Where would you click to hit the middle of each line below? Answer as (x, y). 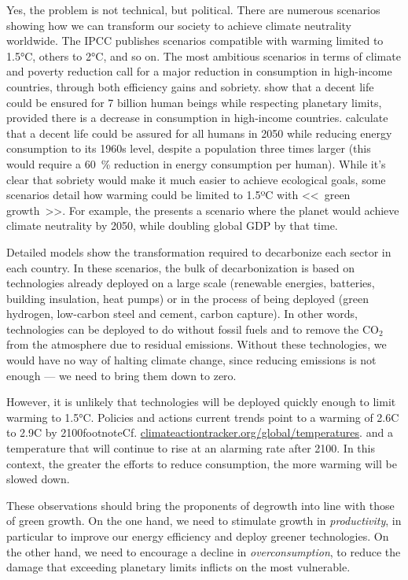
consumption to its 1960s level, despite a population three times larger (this (189, 148)
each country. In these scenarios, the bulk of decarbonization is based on (181, 267)
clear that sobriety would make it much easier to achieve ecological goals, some (196, 179)
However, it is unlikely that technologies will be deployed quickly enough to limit (201, 402)
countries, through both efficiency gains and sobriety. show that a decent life (190, 86)
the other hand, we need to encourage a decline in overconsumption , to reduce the (204, 551)
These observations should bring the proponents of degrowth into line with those (200, 505)
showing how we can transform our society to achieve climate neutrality (179, 25)
